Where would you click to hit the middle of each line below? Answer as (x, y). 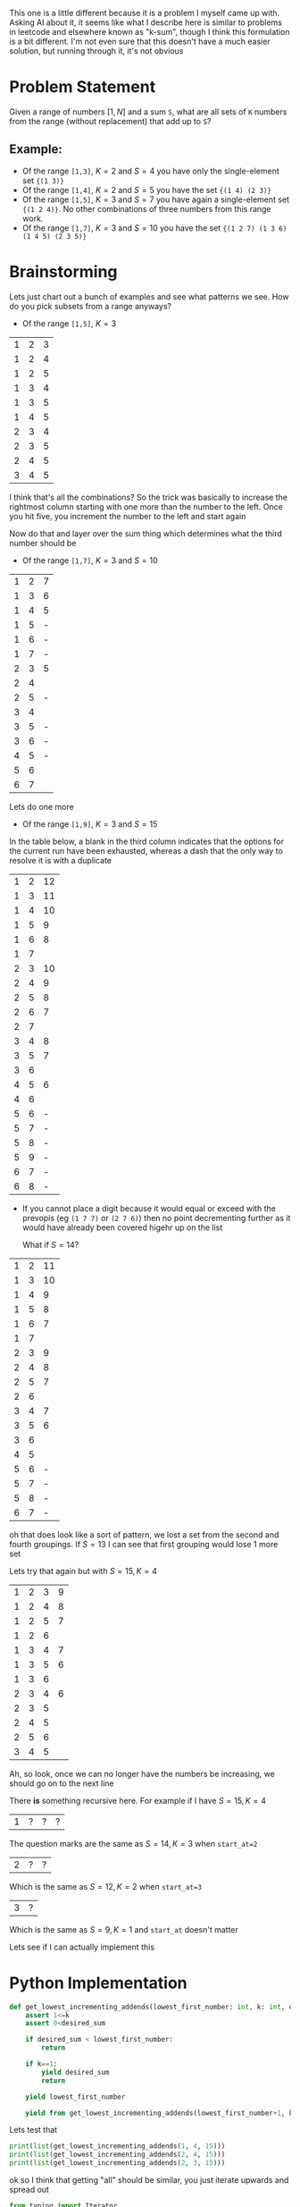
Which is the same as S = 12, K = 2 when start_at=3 (106, 1886)
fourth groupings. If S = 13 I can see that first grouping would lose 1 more (144, 1544)
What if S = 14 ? (50, 1244)
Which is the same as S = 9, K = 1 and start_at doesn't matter (124, 1929)
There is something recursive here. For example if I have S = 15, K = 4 (137, 1800)
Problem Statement (83, 87)
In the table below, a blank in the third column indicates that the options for (146, 841)
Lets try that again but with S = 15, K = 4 (83, 1571)
